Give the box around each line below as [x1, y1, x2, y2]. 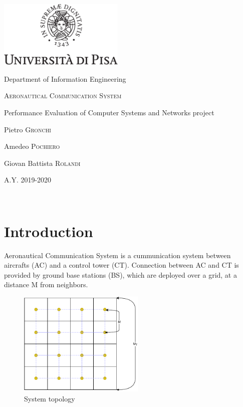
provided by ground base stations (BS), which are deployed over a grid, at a [4, 269, 237, 280]
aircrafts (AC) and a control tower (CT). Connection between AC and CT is [4, 260, 239, 270]
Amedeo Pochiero [4, 141, 60, 151]
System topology [24, 393, 75, 403]
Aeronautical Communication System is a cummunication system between [4, 250, 231, 260]
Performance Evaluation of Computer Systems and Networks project [4, 107, 214, 117]
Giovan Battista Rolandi [4, 157, 81, 168]
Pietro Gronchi [4, 124, 51, 134]
